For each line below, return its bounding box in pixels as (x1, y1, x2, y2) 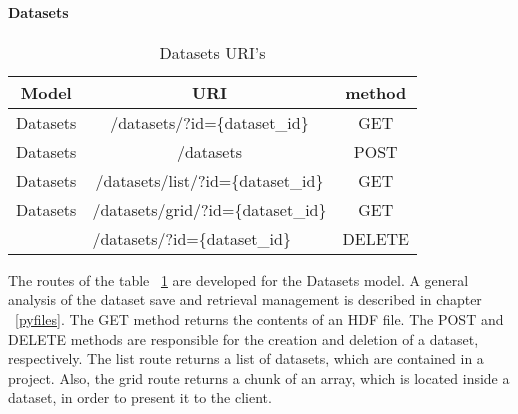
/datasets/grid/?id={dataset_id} (92, 197, 327, 221)
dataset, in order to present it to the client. (8, 387, 272, 408)
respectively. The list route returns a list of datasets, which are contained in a (8, 348, 484, 369)
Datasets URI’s (159, 40, 266, 64)
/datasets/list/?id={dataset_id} (95, 168, 324, 192)
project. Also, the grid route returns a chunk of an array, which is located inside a (8, 367, 510, 388)
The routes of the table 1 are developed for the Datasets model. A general (8, 269, 469, 290)
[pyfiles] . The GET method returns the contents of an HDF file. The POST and (15, 308, 504, 329)
